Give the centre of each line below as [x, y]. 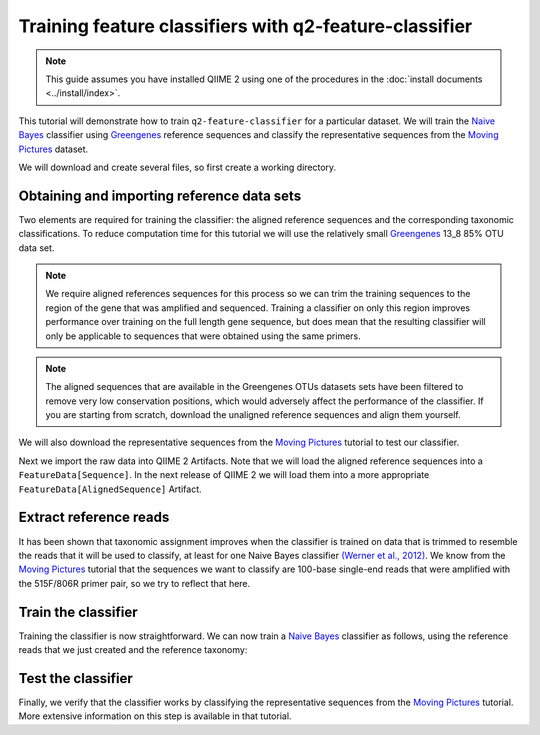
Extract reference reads [94, 517]
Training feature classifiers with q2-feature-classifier [245, 26]
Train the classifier [78, 611]
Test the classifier [76, 678]
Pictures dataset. [53, 149]
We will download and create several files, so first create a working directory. [177, 167]
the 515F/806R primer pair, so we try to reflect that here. [134, 583]
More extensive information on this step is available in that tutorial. [155, 716]
